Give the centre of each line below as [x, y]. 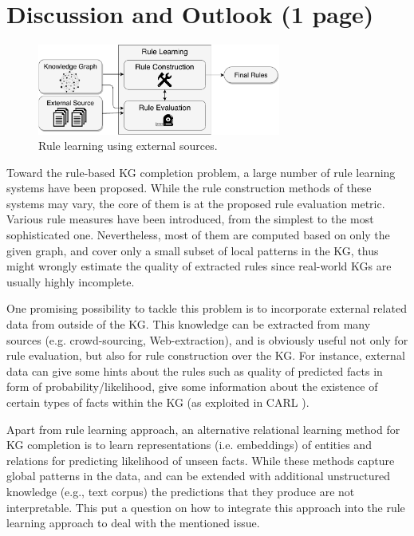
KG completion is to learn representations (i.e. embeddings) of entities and [189, 445]
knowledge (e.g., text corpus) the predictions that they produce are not [181, 491]
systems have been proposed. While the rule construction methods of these [189, 188]
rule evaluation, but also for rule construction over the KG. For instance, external [206, 355]
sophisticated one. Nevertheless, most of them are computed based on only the [198, 235]
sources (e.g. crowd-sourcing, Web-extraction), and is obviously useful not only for [207, 339]
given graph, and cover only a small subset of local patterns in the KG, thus [193, 250]
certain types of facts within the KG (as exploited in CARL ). [158, 402]
